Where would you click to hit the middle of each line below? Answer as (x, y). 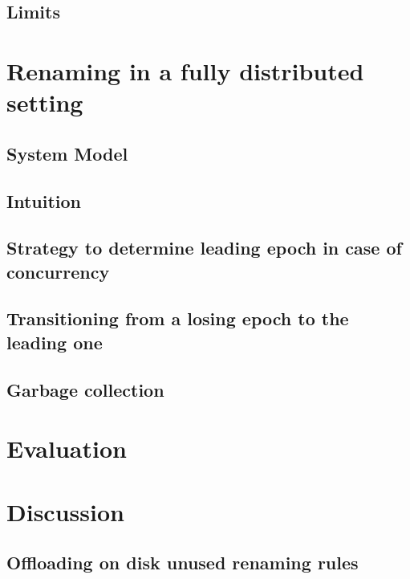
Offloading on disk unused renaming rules (183, 563)
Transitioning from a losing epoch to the (178, 318)
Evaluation (67, 449)
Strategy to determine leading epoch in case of (204, 248)
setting (45, 102)
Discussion (65, 511)
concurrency (58, 271)
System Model (67, 153)
